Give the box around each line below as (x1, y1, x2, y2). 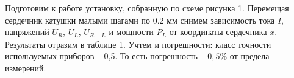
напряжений (5, 25, 49, 38)
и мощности (109, 25, 154, 38)
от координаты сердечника (169, 25, 267, 38)
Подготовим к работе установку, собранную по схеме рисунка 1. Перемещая (5, 2, 289, 14)
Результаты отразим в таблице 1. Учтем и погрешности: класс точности (5, 37, 271, 50)
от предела (229, 50, 270, 62)
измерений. (5, 61, 46, 74)
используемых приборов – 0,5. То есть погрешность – (5, 50, 205, 62)
